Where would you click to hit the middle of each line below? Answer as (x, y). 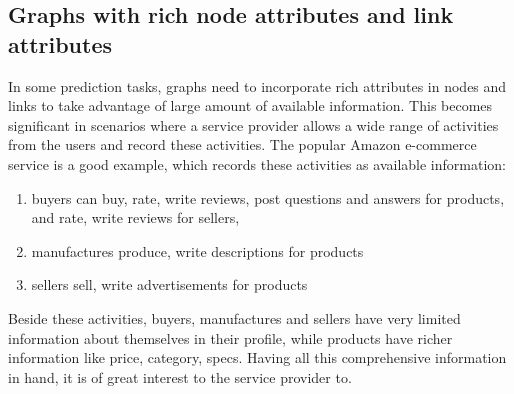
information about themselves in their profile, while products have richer (230, 337)
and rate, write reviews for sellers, (135, 217)
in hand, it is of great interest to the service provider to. (180, 376)
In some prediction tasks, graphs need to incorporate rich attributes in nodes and (257, 85)
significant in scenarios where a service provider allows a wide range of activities (253, 124)
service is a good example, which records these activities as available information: (257, 163)
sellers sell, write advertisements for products (169, 284)
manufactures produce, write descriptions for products (197, 250)
